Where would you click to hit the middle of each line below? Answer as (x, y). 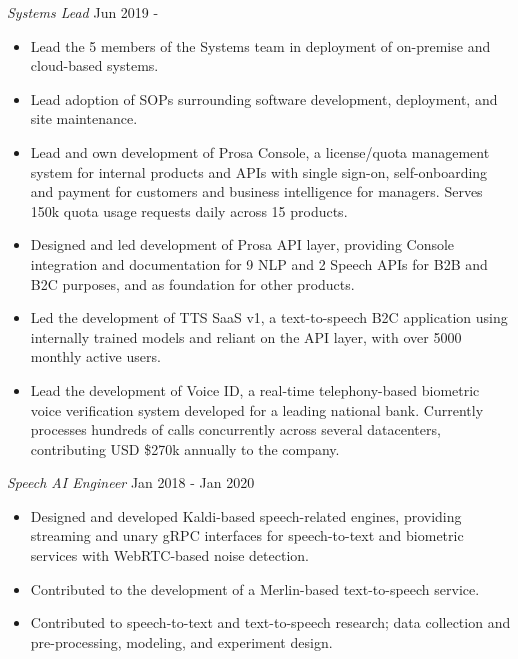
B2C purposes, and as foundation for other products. (192, 283)
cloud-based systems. (94, 65)
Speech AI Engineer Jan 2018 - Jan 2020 (131, 482)
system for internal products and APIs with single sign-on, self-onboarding (259, 171)
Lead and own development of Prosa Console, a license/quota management (260, 151)
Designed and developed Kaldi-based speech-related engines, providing (246, 515)
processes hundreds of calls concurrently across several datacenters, (235, 429)
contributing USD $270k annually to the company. (185, 448)
